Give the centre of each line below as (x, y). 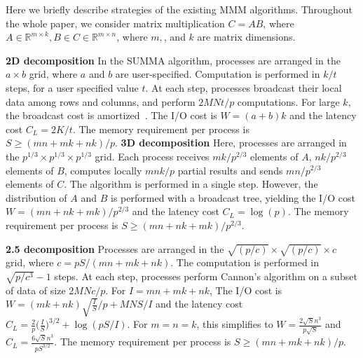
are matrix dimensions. (246, 37)
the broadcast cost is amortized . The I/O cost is (111, 115)
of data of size (36, 290)
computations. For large (288, 101)
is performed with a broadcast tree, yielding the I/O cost (233, 197)
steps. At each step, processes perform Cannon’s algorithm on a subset (206, 276)
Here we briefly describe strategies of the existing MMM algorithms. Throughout (179, 9)
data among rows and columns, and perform (101, 101)
